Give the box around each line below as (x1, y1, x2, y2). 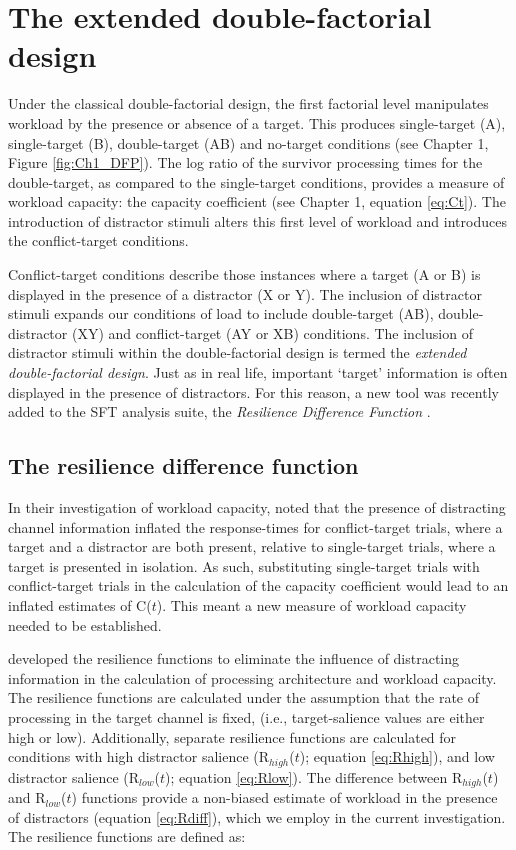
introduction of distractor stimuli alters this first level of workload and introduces (8, 210, 507, 231)
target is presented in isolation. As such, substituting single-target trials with (8, 555, 480, 576)
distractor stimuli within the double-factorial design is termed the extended (8, 342, 467, 363)
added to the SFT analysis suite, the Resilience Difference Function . (8, 401, 431, 422)
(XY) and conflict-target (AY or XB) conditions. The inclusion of (71, 322, 473, 343)
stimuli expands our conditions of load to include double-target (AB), (8, 303, 434, 324)
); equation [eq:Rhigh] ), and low (299, 746, 495, 767)
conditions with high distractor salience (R (8, 746, 270, 767)
